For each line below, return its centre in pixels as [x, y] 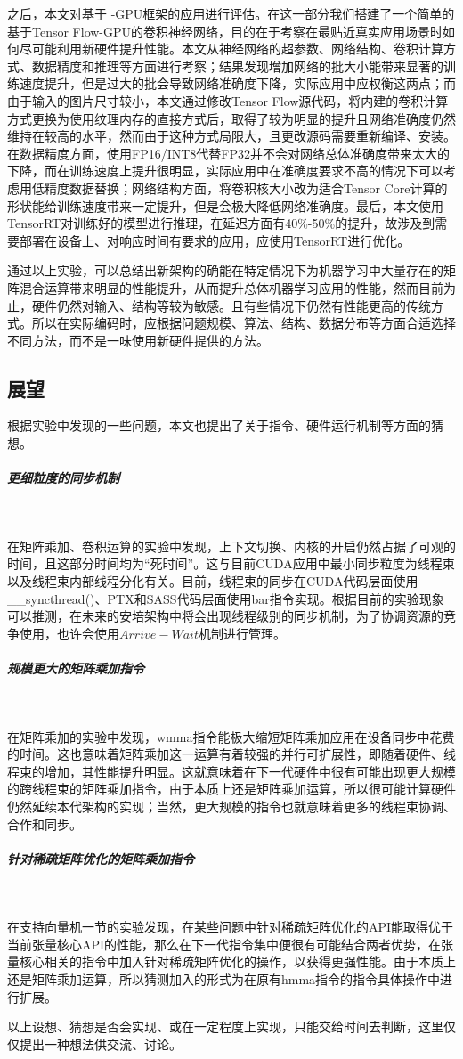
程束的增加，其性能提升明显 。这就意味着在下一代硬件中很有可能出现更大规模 [231, 771]
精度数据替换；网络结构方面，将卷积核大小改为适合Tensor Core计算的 [246, 187]
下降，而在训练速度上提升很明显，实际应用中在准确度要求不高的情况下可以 [225, 171]
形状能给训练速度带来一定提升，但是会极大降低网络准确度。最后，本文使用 [225, 205]
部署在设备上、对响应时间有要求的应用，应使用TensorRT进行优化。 [215, 240]
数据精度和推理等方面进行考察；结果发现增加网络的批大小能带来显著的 [237, 65]
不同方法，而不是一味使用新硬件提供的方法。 [138, 340]
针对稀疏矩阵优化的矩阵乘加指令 [101, 858]
